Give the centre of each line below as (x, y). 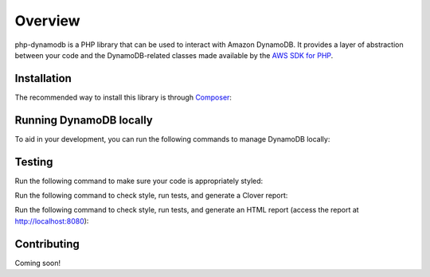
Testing (34, 162)
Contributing (47, 244)
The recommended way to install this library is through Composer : (123, 97)
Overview (47, 21)
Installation (43, 78)
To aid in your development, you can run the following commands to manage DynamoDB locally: (172, 138)
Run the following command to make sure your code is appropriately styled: (139, 181)
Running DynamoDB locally (84, 120)
